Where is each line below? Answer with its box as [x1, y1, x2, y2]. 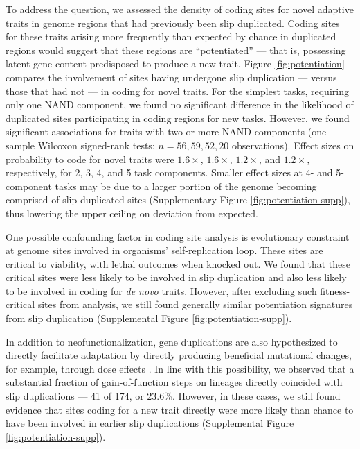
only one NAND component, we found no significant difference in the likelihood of [6, 97, 354, 112]
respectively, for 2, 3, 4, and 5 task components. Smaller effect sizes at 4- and [6, 165, 333, 180]
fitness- [320, 283, 350, 298]
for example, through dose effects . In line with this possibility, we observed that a [6, 361, 354, 375]
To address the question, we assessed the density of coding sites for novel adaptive [6, 2, 354, 16]
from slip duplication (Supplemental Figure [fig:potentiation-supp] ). [6, 311, 292, 325]
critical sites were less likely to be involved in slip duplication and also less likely [6, 270, 347, 285]
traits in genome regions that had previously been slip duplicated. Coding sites [6, 15, 340, 30]
